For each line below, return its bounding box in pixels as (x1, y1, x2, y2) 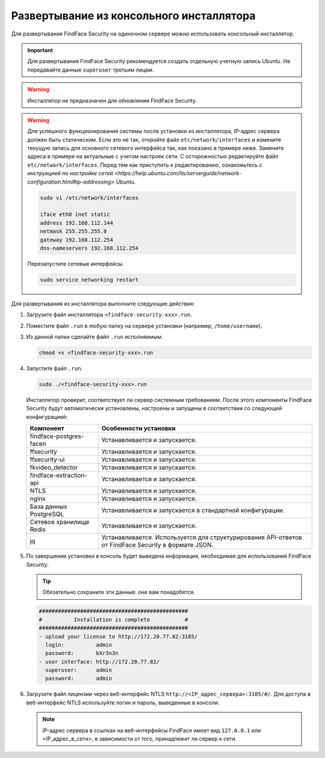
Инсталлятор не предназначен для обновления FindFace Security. (27, 97, 197, 104)
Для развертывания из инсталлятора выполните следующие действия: (11, 300, 195, 307)
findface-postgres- (29, 432, 84, 440)
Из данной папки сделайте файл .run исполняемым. (26, 333, 163, 340)
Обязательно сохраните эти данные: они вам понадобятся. (42, 588, 195, 596)
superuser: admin (45, 667, 113, 674)
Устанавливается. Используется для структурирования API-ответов (101, 533, 302, 541)
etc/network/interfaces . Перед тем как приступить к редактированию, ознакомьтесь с (27, 161, 263, 168)
